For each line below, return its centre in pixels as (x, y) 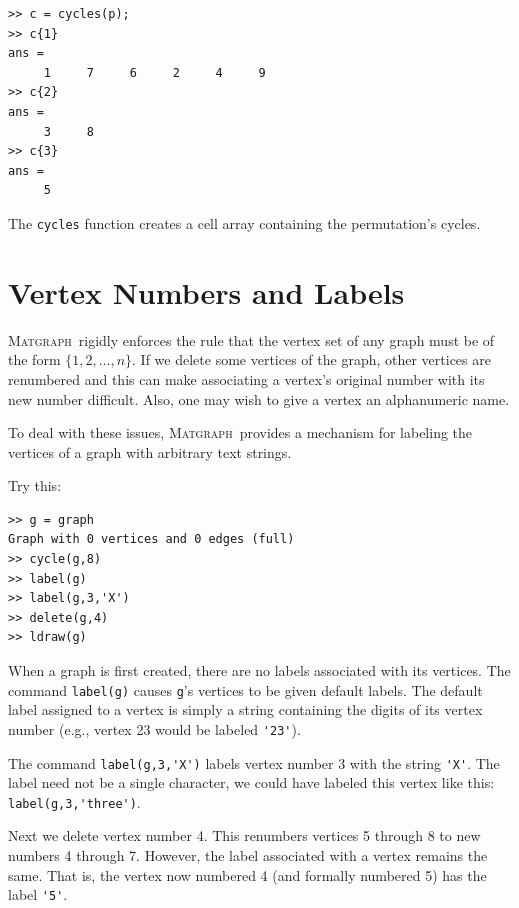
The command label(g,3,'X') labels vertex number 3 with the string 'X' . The (254, 762)
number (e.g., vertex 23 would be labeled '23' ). (154, 728)
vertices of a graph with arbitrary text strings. (150, 451)
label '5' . (38, 894)
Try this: (35, 485)
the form (34, 359)
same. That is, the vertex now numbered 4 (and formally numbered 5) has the (247, 874)
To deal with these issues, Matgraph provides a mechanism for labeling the (240, 432)
